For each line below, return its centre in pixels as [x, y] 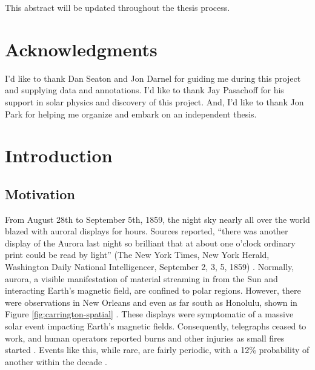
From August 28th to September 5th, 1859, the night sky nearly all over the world [157, 219]
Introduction [59, 155]
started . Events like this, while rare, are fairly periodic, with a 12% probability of [157, 350]
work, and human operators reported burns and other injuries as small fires [145, 338]
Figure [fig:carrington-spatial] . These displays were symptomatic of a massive [149, 314]
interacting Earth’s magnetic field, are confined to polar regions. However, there [153, 290]
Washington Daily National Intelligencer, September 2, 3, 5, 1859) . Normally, [150, 267]
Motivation [40, 193]
